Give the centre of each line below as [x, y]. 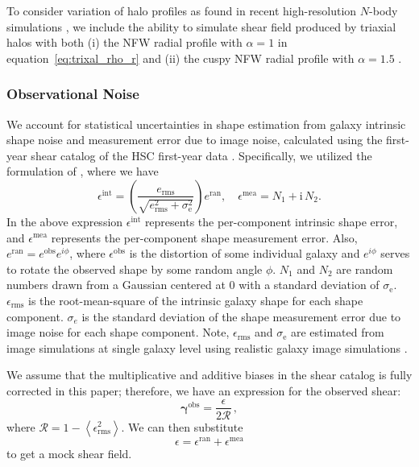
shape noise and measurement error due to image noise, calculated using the [195, 140]
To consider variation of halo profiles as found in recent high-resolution [182, 10]
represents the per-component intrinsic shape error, [271, 221]
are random [365, 269]
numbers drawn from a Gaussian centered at [116, 285]
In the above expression [65, 221]
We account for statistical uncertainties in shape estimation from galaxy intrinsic [206, 124]
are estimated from [338, 332]
